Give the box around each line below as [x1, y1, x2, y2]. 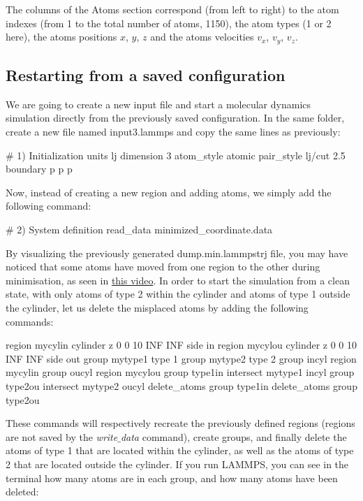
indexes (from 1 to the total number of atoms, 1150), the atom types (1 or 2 [6, 15, 332, 30]
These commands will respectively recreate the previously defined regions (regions [6, 416, 355, 430]
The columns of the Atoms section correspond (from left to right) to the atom [6, 2, 339, 16]
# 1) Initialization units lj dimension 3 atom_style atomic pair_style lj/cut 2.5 [6, 147, 346, 162]
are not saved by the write [6, 429, 118, 444]
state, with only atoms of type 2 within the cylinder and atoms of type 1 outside [6, 286, 350, 301]
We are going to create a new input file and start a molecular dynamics [6, 96, 311, 111]
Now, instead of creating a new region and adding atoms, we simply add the [6, 184, 332, 199]
